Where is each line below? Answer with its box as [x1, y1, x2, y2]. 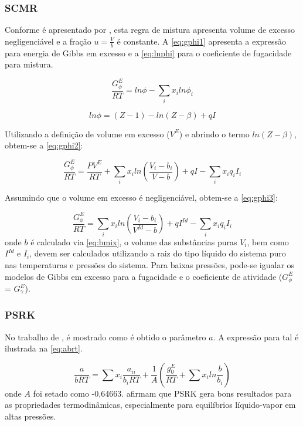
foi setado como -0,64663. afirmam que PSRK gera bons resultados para [33, 387, 292, 399]
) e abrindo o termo [179, 127, 250, 140]
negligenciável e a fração [5, 35, 91, 47]
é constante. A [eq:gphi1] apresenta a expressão [117, 35, 287, 47]
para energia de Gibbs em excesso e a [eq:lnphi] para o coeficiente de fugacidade [5, 46, 292, 59]
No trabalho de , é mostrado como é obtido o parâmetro [5, 330, 206, 343]
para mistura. [5, 58, 53, 70]
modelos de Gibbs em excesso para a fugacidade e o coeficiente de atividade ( [5, 270, 282, 282]
